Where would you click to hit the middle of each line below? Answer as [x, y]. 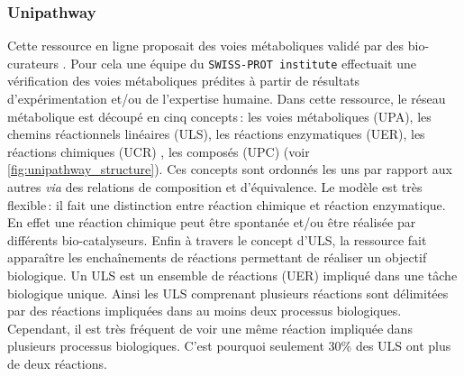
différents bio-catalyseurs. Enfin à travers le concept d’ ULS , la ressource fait [217, 239]
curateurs [33, 63]
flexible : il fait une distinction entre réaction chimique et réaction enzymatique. [227, 204]
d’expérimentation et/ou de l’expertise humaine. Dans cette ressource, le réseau [227, 99]
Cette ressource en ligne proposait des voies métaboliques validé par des [206, 46]
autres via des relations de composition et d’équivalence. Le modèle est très [215, 187]
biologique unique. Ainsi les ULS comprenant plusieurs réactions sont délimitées [228, 293]
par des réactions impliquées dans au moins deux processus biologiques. [205, 311]
